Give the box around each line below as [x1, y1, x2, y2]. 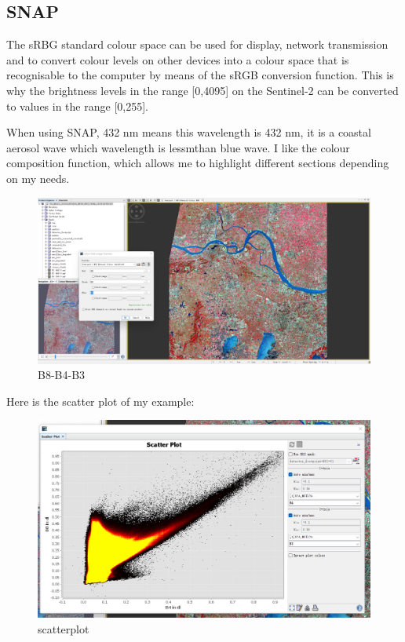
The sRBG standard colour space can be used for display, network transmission [6, 36, 389, 53]
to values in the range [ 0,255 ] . [6, 97, 149, 114]
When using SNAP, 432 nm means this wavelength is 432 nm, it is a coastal [6, 124, 371, 140]
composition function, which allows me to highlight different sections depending [6, 155, 389, 171]
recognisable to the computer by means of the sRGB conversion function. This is [6, 67, 394, 83]
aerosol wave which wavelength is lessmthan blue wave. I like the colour [6, 139, 350, 155]
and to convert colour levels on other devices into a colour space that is [6, 51, 349, 67]
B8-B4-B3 [38, 367, 86, 383]
